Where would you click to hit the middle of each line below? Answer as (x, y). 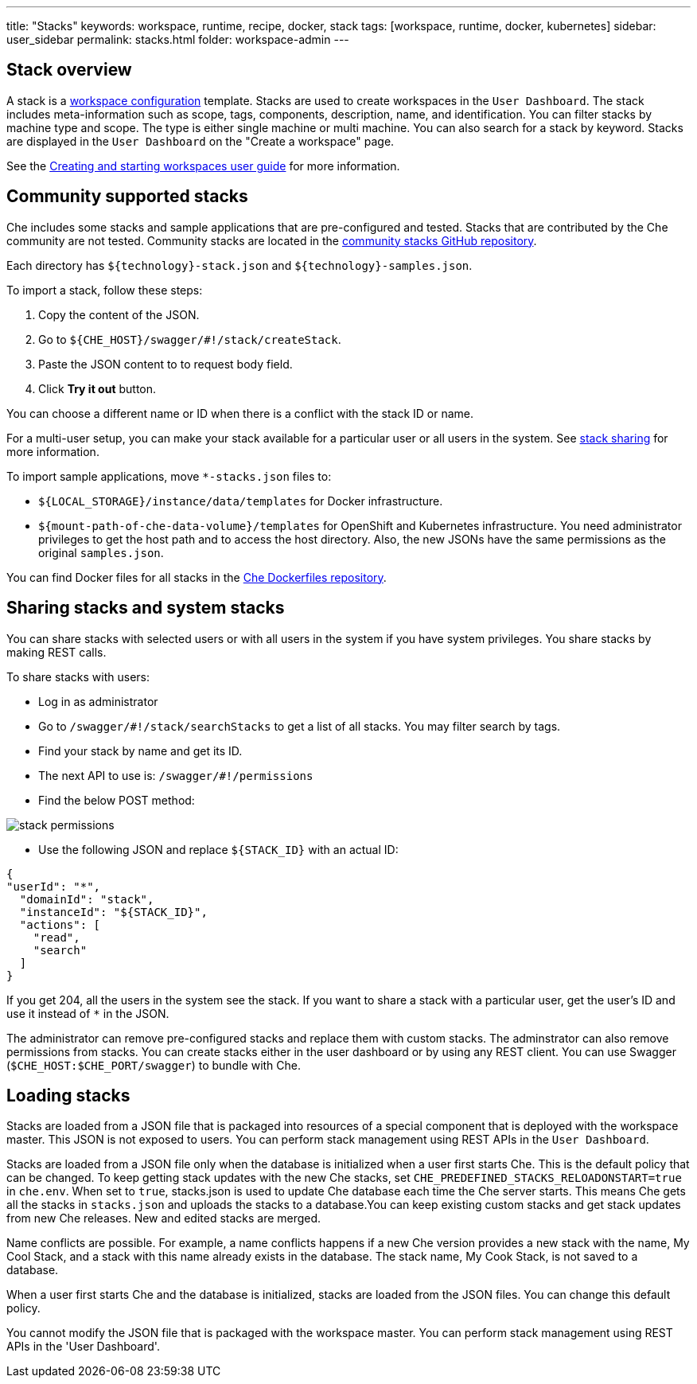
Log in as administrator (98, 701)
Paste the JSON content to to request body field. (165, 364)
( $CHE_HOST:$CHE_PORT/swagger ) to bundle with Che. (154, 1065)
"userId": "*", (54, 886)
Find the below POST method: (117, 800)
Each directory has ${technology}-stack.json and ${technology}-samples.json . (239, 265)
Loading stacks (68, 1095)
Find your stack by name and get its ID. (140, 750)
